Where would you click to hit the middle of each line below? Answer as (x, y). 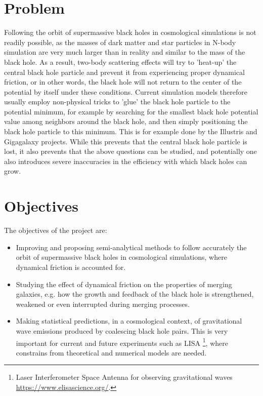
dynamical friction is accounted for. (71, 267)
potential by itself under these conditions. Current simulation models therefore (126, 91)
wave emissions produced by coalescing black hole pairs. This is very (122, 330)
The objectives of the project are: (56, 230)
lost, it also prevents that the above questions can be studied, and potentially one (130, 151)
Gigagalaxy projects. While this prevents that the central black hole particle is (126, 141)
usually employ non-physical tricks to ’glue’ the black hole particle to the (117, 102)
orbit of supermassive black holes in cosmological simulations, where (121, 257)
